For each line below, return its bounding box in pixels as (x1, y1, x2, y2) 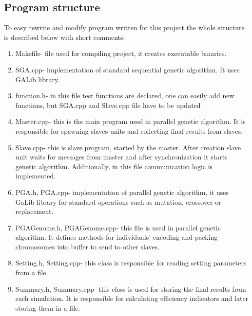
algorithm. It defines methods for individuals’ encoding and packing (15, 232, 218, 242)
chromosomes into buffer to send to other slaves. (15, 241, 160, 251)
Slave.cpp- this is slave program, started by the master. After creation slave (15, 142, 241, 152)
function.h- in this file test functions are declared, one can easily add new (15, 90, 234, 101)
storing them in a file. (15, 302, 80, 313)
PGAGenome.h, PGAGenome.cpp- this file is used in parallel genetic (15, 222, 221, 232)
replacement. (15, 206, 54, 216)
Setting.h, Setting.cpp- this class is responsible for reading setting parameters (15, 258, 247, 268)
